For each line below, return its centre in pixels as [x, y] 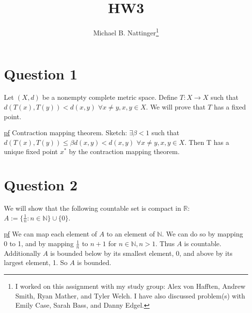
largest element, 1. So [36, 262]
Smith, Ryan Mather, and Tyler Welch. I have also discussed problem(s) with [130, 295]
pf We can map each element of [51, 234]
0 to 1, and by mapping [39, 243]
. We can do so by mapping [203, 234]
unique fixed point [31, 151]
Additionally [22, 253]
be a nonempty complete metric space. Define [110, 97]
